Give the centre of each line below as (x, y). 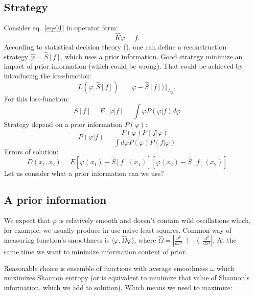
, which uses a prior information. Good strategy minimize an (152, 56)
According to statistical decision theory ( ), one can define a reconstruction (115, 47)
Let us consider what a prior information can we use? (84, 173)
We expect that (27, 220)
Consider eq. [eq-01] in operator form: (61, 28)
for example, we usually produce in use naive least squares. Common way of (118, 230)
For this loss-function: (37, 98)
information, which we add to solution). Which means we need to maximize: (118, 287)
